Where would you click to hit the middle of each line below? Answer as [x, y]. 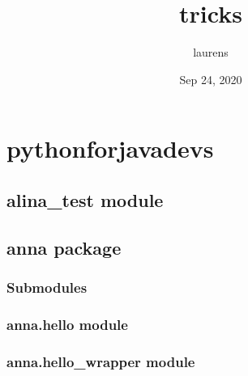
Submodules [47, 287]
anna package [64, 247]
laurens [211, 52]
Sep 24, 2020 [211, 79]
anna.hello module [67, 324]
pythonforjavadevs [110, 148]
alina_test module [85, 199]
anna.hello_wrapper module [101, 361]
